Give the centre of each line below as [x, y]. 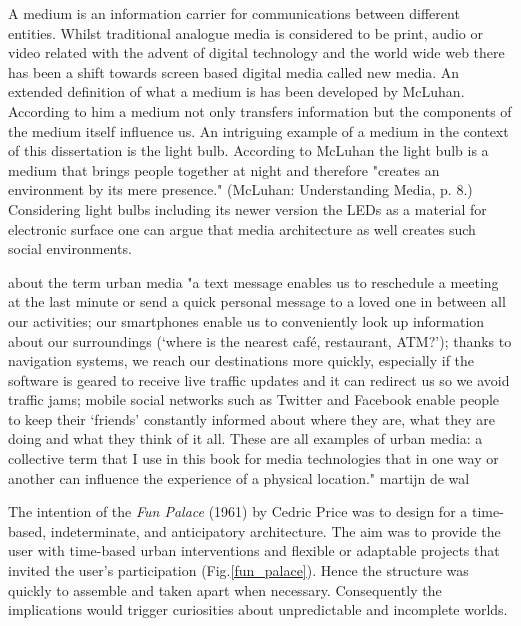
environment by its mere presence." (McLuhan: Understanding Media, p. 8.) [240, 189]
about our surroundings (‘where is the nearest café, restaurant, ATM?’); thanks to [260, 340]
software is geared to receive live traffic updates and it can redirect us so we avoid [259, 379]
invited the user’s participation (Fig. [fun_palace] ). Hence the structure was [238, 570]
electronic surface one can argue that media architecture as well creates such [242, 228]
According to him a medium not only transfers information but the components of [260, 110]
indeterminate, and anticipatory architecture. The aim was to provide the [275, 530]
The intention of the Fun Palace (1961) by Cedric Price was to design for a [238, 511]
